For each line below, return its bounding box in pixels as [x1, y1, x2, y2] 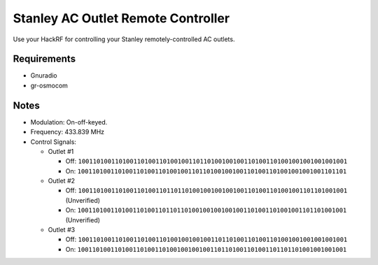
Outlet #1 [48, 147, 74, 155]
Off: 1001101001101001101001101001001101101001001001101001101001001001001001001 [65, 157, 348, 166]
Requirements [13, 53, 76, 65]
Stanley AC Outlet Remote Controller [13, 10, 230, 26]
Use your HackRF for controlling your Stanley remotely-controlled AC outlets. [13, 35, 235, 43]
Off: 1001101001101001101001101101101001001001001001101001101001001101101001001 [65, 186, 348, 195]
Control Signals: [30, 137, 77, 146]
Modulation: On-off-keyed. [30, 117, 108, 126]
